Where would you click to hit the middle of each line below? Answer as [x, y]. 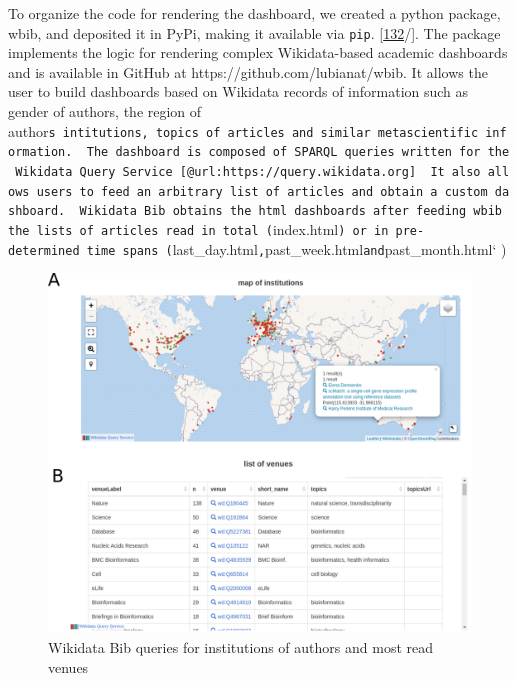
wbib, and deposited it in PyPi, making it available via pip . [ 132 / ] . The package [254, 32]
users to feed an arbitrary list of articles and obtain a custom [262, 191]
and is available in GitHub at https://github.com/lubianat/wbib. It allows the [248, 71]
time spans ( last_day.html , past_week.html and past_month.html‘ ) [296, 248]
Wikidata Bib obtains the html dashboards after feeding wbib [290, 211]
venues [68, 666]
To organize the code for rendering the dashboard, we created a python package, [254, 13]
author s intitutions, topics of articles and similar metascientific [243, 130]
